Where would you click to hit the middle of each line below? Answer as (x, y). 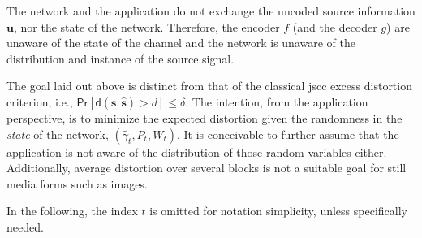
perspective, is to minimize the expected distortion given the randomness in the (205, 117)
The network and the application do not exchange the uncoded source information (211, 11)
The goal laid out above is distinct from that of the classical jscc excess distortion (209, 86)
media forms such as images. (77, 183)
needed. (25, 226)
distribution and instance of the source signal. (121, 58)
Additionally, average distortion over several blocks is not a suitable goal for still (207, 168)
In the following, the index (72, 211)
